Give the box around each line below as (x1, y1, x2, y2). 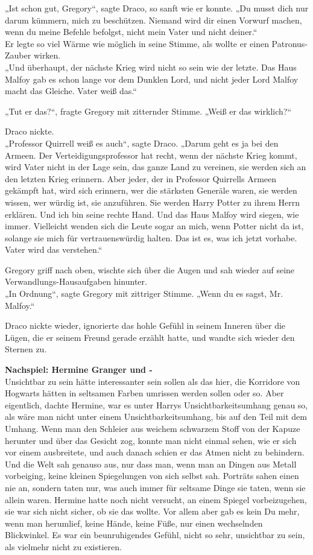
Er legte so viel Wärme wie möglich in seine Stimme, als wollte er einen (5, 37, 269, 49)
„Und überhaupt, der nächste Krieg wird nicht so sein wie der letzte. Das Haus (5, 60, 297, 73)
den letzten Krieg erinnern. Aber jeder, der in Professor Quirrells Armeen (5, 172, 277, 185)
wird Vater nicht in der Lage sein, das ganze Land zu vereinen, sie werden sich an (5, 160, 306, 173)
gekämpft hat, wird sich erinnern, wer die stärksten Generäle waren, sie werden (5, 184, 297, 197)
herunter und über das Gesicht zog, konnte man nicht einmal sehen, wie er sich (5, 434, 297, 446)
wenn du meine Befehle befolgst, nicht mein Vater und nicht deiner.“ (5, 25, 258, 38)
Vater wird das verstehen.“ (5, 243, 103, 256)
